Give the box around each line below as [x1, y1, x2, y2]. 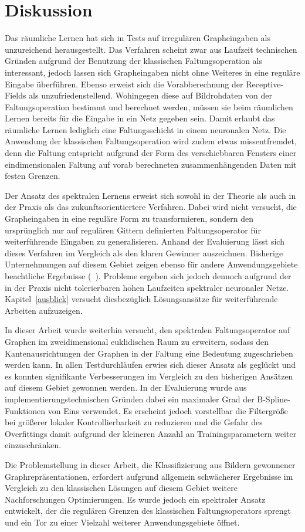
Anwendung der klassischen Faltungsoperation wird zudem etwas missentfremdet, [5, 135, 297, 147]
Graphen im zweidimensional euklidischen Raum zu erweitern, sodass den [5, 335, 269, 347]
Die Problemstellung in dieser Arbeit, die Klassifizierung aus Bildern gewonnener [5, 458, 296, 470]
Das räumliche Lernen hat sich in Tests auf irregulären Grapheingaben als [5, 32, 271, 44]
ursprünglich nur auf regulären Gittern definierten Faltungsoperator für [5, 223, 261, 236]
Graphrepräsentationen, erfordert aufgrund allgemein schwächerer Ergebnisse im [5, 470, 293, 482]
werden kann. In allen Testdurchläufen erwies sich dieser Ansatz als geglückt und [5, 358, 296, 371]
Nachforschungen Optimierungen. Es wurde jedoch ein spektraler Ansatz [5, 493, 266, 505]
